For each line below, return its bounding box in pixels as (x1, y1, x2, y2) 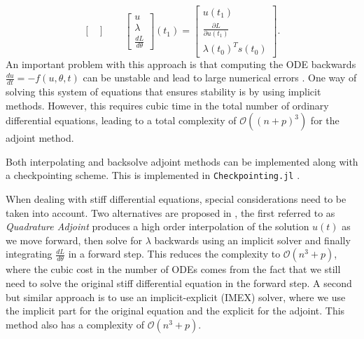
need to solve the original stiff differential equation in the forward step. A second (6, 275, 352, 290)
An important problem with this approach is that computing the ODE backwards (6, 56, 356, 71)
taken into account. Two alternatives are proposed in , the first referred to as (6, 205, 335, 220)
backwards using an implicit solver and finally (154, 232, 351, 247)
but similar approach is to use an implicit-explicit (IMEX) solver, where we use (6, 289, 346, 304)
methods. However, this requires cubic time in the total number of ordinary (6, 98, 329, 112)
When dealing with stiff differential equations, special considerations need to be (6, 191, 346, 206)
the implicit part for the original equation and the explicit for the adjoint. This (6, 303, 345, 318)
